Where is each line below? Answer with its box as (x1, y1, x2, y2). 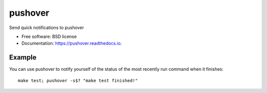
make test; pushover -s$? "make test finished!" (18, 78, 138, 83)
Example (9, 53, 37, 62)
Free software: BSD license (21, 33, 77, 39)
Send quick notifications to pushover (9, 25, 84, 31)
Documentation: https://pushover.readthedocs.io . (21, 40, 122, 46)
